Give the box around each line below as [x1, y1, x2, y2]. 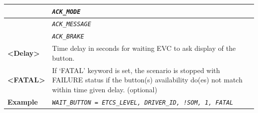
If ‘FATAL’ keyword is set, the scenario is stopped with [52, 65, 220, 75]
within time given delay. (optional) [52, 84, 157, 94]
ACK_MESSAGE [52, 21, 91, 28]
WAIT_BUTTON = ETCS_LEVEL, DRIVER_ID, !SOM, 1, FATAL [52, 99, 234, 106]
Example [7, 96, 38, 107]
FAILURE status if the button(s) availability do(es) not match [52, 75, 243, 85]
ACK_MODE [52, 8, 81, 15]
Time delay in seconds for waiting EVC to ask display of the [52, 43, 236, 53]
